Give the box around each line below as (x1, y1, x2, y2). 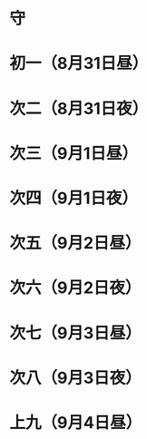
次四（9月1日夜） (9, 188, 139, 209)
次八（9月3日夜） (9, 367, 142, 388)
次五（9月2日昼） (9, 233, 142, 254)
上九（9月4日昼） (9, 412, 142, 433)
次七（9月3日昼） (9, 323, 142, 343)
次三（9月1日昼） (9, 142, 139, 163)
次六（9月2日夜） (9, 278, 142, 298)
